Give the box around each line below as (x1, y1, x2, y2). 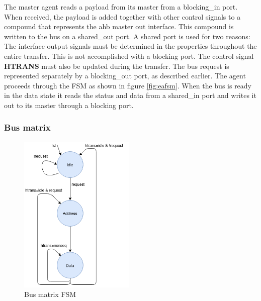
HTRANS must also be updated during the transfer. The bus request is (4, 60, 229, 71)
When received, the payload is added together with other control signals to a (4, 11, 241, 22)
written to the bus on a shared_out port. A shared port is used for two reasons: (4, 31, 250, 41)
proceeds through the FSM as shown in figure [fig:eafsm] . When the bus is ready (4, 80, 252, 90)
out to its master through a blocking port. (4, 99, 134, 110)
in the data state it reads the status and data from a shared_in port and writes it (4, 90, 256, 101)
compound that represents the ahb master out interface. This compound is (4, 21, 234, 32)
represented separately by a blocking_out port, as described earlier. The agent (4, 70, 246, 81)
